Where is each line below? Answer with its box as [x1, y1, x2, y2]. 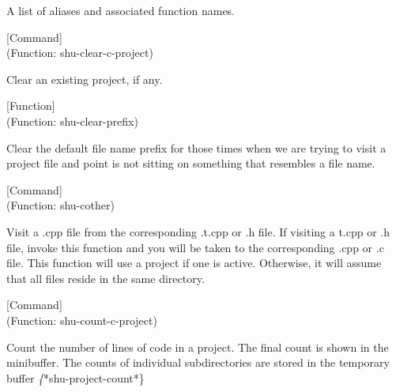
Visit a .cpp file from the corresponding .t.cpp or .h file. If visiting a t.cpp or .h [6, 223, 390, 239]
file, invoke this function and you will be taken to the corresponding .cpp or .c [6, 239, 384, 255]
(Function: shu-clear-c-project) [6, 44, 153, 61]
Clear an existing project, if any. [6, 70, 163, 87]
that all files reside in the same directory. [6, 269, 205, 286]
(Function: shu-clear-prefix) [6, 112, 138, 129]
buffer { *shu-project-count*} [6, 369, 145, 386]
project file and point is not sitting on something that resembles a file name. [6, 155, 375, 171]
